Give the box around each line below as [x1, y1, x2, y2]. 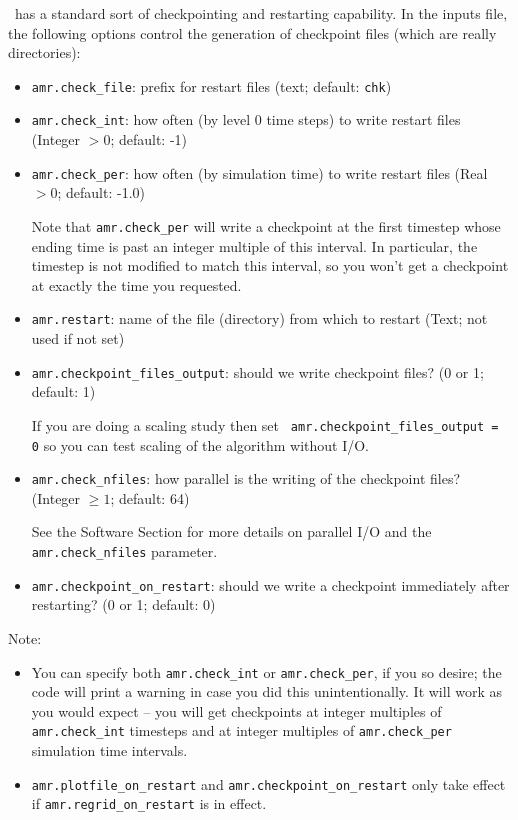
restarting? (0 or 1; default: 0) [31, 594, 216, 615]
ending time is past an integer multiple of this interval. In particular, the [31, 235, 478, 256]
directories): [8, 42, 81, 63]
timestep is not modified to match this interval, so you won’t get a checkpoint [31, 255, 509, 276]
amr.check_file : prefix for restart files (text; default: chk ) [31, 75, 392, 96]
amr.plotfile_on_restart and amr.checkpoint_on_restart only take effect [31, 773, 506, 794]
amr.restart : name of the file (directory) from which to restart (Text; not [31, 308, 488, 329]
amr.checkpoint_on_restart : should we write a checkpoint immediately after [31, 574, 510, 595]
